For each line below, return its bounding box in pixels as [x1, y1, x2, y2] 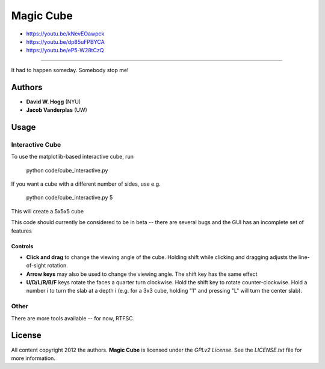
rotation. [47, 262, 69, 269]
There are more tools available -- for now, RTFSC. [11, 314, 135, 322]
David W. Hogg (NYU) [26, 98, 81, 105]
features [11, 227, 32, 234]
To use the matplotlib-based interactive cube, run [11, 153, 134, 160]
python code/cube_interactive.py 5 [26, 194, 113, 201]
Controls [11, 242, 34, 249]
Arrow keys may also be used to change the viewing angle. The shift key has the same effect [26, 270, 258, 278]
